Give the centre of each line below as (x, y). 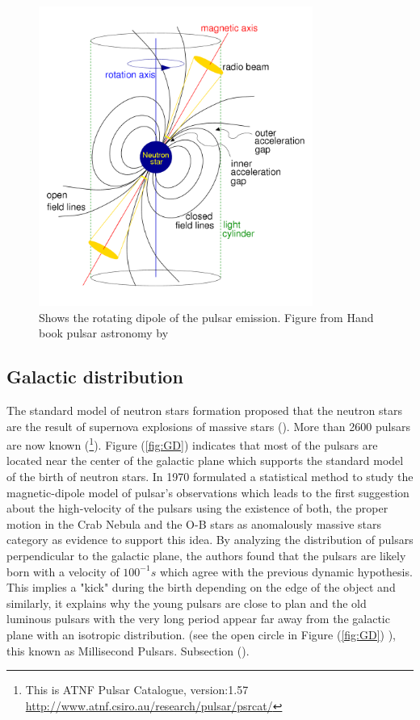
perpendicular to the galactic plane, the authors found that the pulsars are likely (206, 556)
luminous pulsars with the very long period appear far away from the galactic (198, 619)
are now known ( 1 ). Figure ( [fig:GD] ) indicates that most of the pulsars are (192, 444)
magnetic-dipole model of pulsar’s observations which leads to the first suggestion (208, 492)
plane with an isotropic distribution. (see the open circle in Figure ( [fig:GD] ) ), (201, 635)
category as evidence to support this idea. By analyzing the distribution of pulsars (210, 540)
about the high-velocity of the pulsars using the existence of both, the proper (197, 508)
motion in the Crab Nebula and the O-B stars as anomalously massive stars (194, 523)
